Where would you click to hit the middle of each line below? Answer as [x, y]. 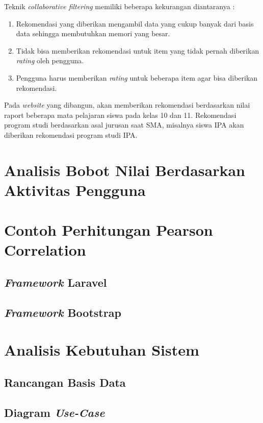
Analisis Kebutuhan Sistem [102, 350]
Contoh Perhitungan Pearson [109, 230]
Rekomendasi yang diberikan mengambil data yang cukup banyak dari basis [135, 23]
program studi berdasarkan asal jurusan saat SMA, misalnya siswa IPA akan [124, 125]
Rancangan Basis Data [65, 382]
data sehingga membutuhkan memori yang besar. [93, 33]
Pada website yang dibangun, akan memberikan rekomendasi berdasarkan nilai [127, 105]
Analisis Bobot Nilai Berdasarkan [125, 170]
